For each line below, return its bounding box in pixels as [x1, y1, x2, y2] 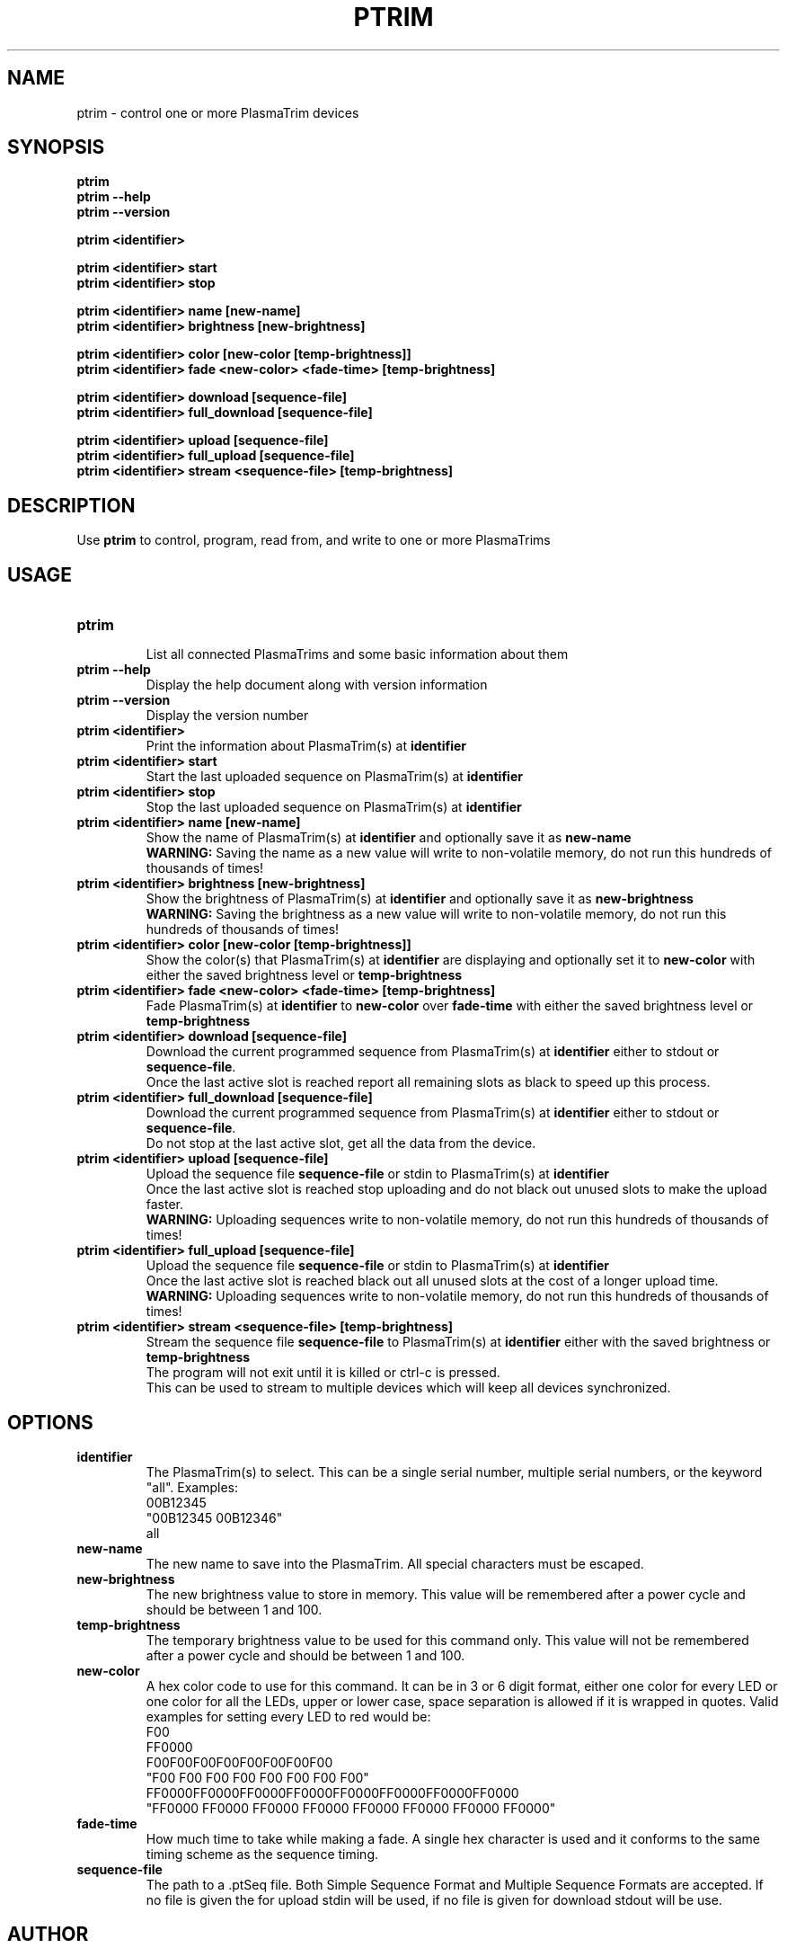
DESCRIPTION [7, 494, 136, 517]
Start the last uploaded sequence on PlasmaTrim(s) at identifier [146, 769, 523, 785]
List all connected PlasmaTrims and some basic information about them [146, 646, 569, 663]
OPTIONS [7, 1410, 93, 1434]
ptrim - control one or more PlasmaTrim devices [76, 104, 359, 120]
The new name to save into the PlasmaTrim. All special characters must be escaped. [146, 1555, 644, 1571]
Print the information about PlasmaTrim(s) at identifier [146, 738, 467, 754]
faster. [146, 1196, 184, 1213]
